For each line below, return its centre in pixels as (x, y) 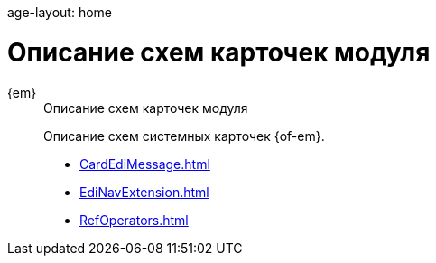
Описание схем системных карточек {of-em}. (184, 136)
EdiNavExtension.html (144, 192)
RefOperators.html (134, 220)
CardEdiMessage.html (145, 164)
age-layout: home (60, 12)
